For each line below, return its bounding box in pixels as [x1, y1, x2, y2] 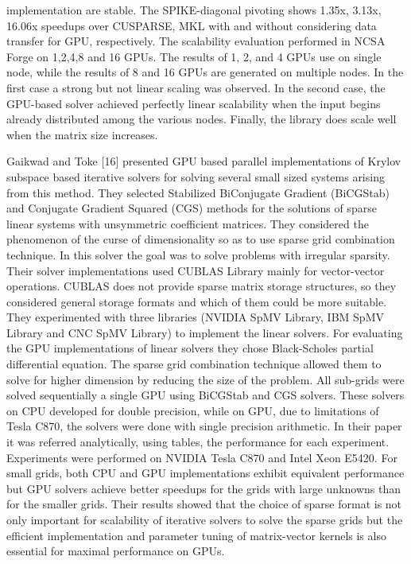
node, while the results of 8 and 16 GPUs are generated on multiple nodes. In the [6, 64, 404, 80]
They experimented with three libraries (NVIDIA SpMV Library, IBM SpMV [6, 309, 384, 325]
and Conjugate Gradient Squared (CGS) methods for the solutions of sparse [6, 200, 377, 216]
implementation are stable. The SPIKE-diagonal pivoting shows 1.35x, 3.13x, [6, 2, 382, 18]
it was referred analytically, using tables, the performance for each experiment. [6, 434, 390, 450]
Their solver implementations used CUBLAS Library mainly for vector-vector [6, 262, 385, 278]
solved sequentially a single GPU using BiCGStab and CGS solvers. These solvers [6, 387, 405, 403]
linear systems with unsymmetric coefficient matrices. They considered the [6, 215, 369, 231]
